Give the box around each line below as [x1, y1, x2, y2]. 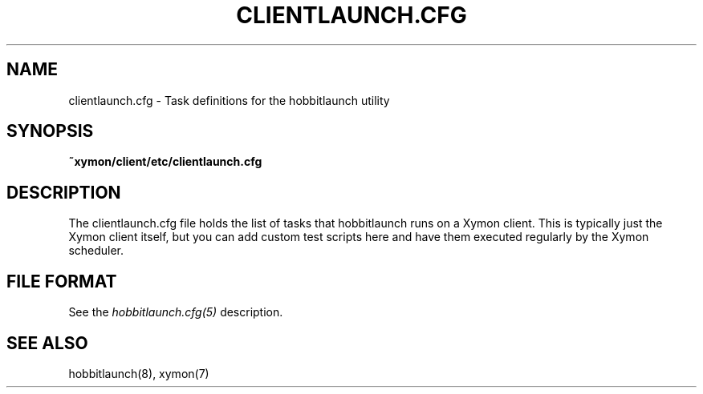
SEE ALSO [6, 332, 88, 353]
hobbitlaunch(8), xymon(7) [68, 366, 209, 380]
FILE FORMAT [6, 271, 117, 291]
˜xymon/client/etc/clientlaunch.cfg [68, 155, 262, 169]
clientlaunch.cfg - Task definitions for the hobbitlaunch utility [68, 93, 390, 107]
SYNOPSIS [6, 121, 94, 142]
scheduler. [68, 243, 124, 258]
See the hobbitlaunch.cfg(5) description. [68, 305, 283, 320]
